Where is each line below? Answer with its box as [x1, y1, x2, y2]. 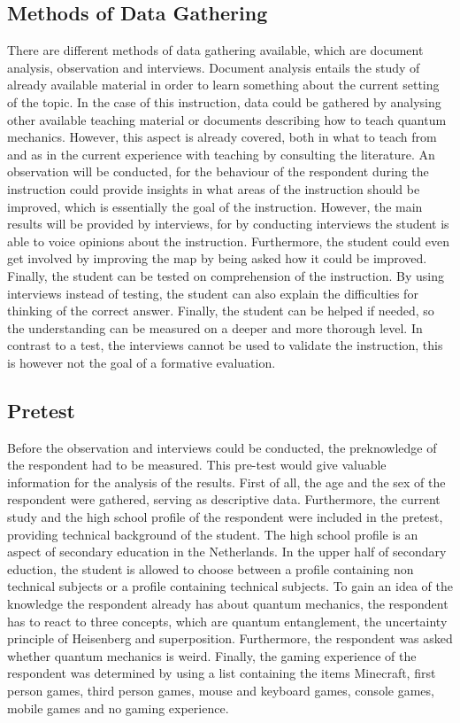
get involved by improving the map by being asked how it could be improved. [7, 249, 427, 268]
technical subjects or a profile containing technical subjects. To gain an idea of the [7, 577, 453, 595]
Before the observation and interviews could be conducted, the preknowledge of [7, 438, 437, 456]
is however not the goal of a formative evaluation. [7, 353, 276, 371]
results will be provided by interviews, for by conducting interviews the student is [7, 214, 449, 233]
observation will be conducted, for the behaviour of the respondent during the [7, 162, 429, 181]
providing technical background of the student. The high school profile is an [7, 525, 418, 543]
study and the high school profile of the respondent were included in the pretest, [7, 508, 443, 526]
